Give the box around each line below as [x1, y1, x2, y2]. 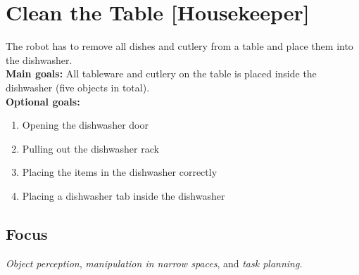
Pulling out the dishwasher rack [22, 141, 159, 155]
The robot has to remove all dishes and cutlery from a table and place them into [6, 39, 353, 53]
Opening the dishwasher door [22, 117, 149, 132]
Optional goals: [6, 94, 80, 108]
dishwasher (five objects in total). [6, 79, 150, 94]
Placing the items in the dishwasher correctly [22, 165, 218, 179]
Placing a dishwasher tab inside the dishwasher [22, 188, 225, 203]
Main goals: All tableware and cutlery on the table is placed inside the [6, 66, 317, 81]
